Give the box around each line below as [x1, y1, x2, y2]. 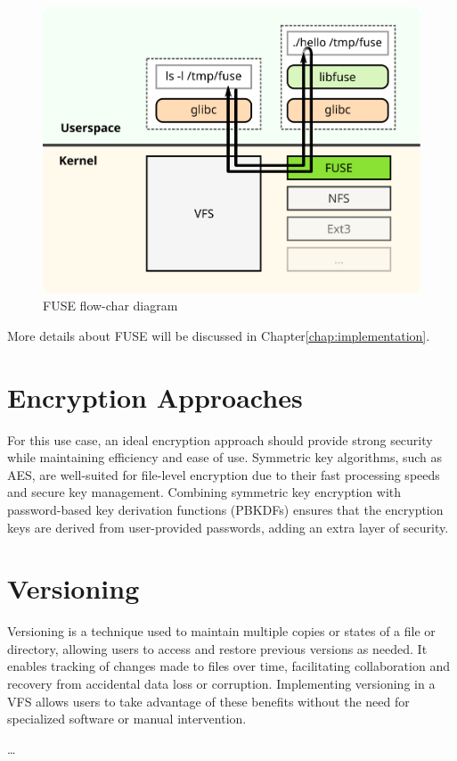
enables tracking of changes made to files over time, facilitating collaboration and [7, 657, 450, 675]
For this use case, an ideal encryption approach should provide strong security [7, 430, 433, 449]
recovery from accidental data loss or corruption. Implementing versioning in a [7, 674, 436, 693]
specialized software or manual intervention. [7, 709, 247, 728]
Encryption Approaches [7, 378, 303, 415]
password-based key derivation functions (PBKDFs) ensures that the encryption [7, 500, 444, 518]
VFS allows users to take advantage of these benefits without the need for [7, 691, 410, 710]
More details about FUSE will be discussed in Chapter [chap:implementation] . [7, 326, 430, 344]
